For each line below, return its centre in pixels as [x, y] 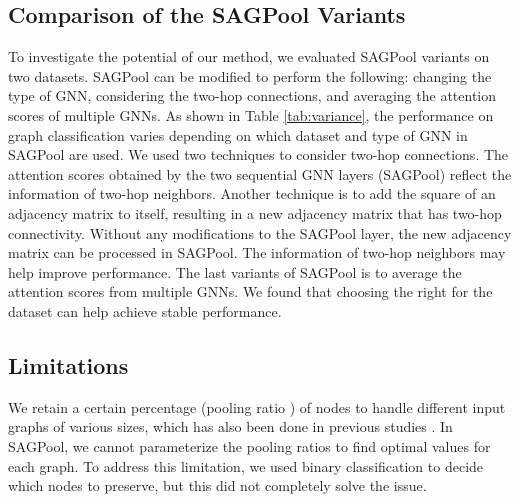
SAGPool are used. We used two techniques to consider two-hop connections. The [258, 154]
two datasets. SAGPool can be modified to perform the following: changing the [250, 75]
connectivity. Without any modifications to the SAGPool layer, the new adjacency [260, 232]
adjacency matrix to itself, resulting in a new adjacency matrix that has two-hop [255, 212]
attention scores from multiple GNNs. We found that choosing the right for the [250, 291]
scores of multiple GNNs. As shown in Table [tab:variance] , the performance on [251, 114]
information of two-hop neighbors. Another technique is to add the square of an [252, 193]
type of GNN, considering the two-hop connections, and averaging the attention [252, 95]
